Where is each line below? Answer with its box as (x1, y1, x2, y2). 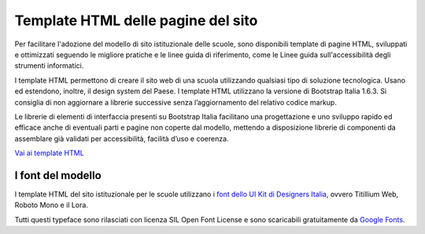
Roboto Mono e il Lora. (14, 200, 88, 210)
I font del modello (14, 169, 102, 182)
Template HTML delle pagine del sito (14, 12, 258, 29)
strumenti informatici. (14, 61, 84, 71)
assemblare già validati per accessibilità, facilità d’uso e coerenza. (14, 133, 229, 143)
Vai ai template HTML (14, 148, 84, 158)
